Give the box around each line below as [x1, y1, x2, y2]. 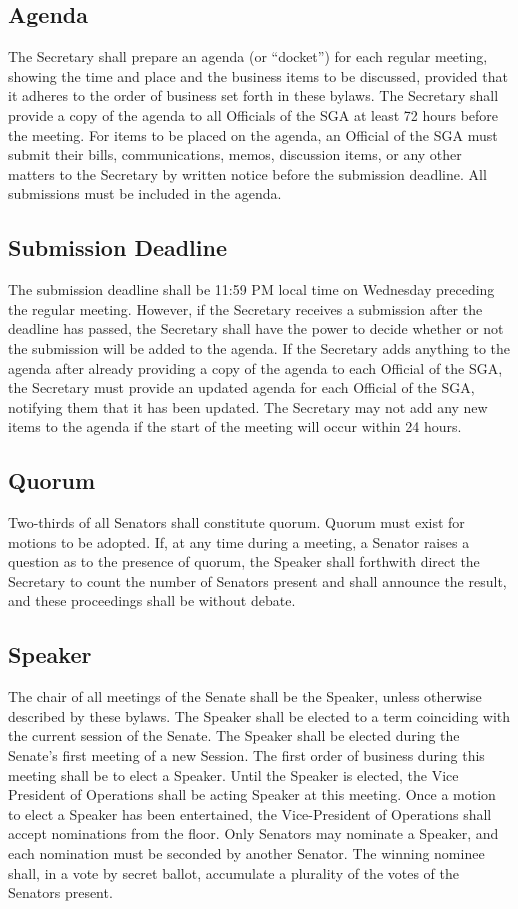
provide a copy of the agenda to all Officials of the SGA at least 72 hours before [8, 104, 499, 125]
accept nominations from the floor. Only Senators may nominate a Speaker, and [8, 823, 499, 844]
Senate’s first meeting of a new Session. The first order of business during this [8, 745, 485, 766]
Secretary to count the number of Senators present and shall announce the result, [8, 570, 507, 591]
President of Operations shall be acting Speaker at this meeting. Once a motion [8, 784, 496, 805]
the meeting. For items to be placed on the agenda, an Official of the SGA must [8, 124, 498, 145]
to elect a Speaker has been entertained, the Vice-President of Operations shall [8, 803, 492, 824]
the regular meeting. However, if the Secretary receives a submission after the [8, 298, 483, 319]
